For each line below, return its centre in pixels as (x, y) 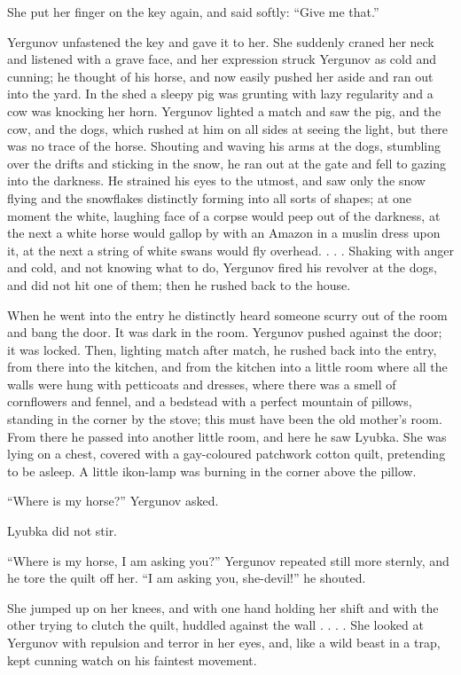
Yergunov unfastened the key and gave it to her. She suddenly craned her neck (221, 41)
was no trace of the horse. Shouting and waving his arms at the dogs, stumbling (224, 146)
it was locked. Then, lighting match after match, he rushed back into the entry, (222, 349)
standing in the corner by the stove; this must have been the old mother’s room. (225, 419)
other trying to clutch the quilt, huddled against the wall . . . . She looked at (215, 625)
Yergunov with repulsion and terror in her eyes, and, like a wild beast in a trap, (224, 642)
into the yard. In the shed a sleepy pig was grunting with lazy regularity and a (220, 94)
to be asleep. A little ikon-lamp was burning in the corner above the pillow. (212, 471)
